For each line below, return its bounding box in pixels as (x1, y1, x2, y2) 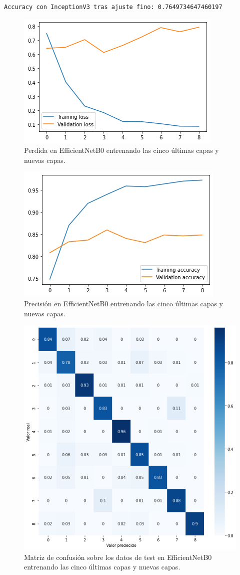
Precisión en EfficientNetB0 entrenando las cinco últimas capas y (24, 298, 223, 308)
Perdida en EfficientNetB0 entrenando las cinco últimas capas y (24, 145, 219, 155)
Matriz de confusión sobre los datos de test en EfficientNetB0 (24, 551, 212, 562)
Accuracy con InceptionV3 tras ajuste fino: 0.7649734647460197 (4, 4, 222, 11)
